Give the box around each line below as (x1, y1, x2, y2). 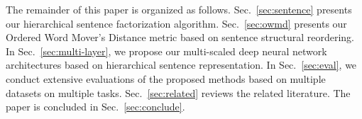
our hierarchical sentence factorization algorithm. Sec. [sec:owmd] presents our (6, 16, 347, 30)
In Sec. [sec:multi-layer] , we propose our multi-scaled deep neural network (6, 43, 327, 58)
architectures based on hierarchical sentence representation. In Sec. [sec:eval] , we (6, 57, 357, 72)
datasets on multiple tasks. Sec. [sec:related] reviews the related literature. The (6, 85, 351, 100)
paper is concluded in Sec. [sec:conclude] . (6, 99, 185, 114)
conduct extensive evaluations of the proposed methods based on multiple (6, 71, 326, 86)
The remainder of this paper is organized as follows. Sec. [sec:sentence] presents (6, 2, 352, 16)
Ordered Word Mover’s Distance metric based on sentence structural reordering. (6, 30, 354, 45)
